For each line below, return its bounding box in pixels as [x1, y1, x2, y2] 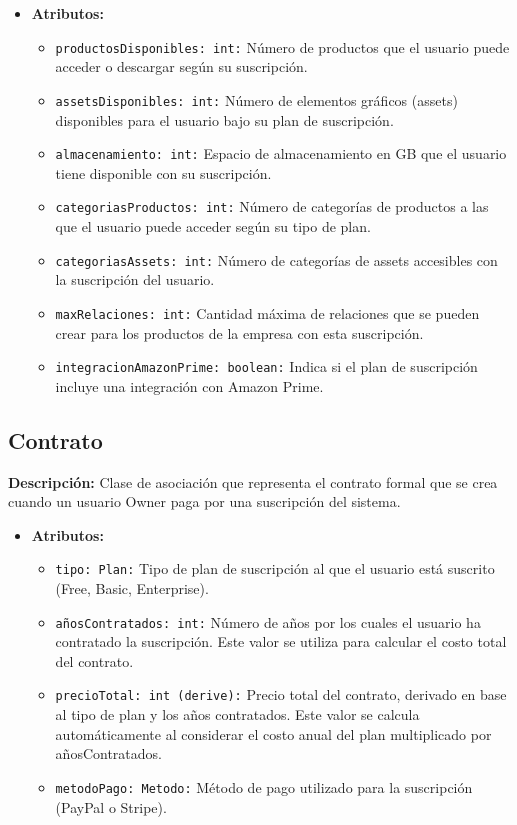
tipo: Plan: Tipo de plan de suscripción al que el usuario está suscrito [55, 558, 495, 579]
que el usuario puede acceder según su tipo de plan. [55, 216, 371, 236]
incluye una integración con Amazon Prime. [55, 375, 324, 396]
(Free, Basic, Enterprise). [55, 577, 209, 598]
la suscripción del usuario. [55, 269, 215, 290]
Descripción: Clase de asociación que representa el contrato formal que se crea [8, 471, 498, 492]
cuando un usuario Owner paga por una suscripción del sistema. [8, 491, 401, 512]
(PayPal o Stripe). [55, 796, 167, 817]
